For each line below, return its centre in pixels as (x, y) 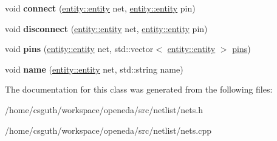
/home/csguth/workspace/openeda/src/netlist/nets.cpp (108, 130)
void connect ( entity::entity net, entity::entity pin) (100, 8)
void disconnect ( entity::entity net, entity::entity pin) (106, 28)
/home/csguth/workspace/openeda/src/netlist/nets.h (104, 109)
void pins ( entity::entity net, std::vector (79, 49)
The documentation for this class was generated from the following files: (139, 89)
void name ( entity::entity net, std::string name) (94, 69)
